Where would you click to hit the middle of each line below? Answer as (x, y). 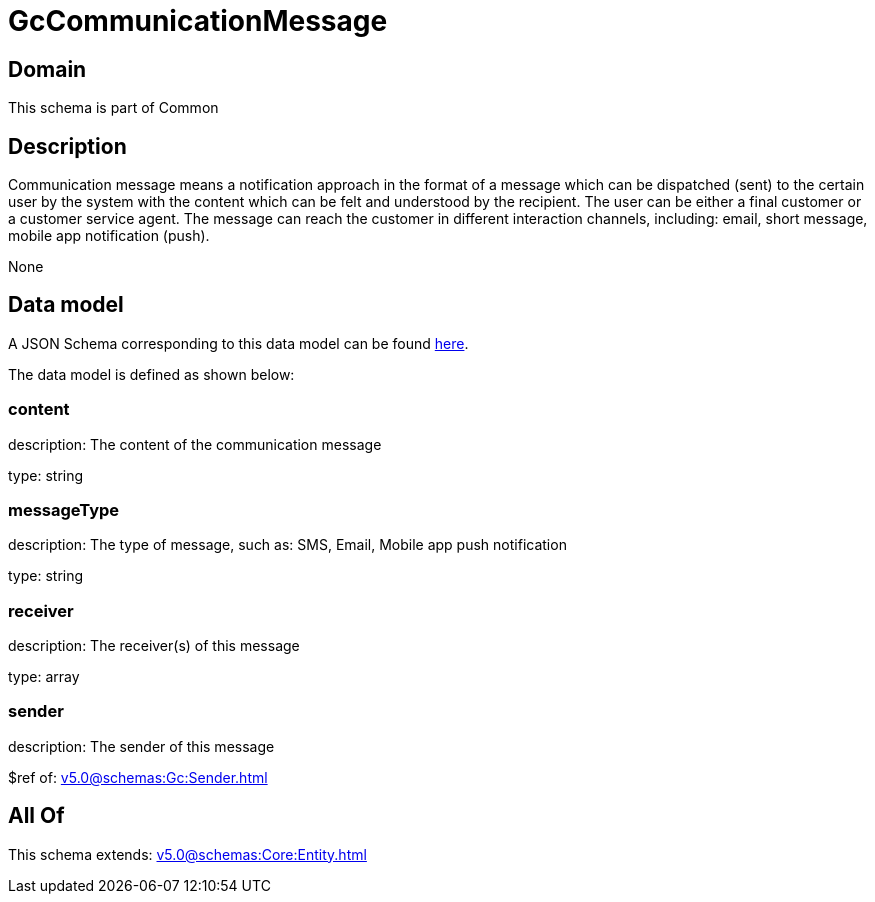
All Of (36, 816)
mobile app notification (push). (109, 236)
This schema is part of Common (113, 108)
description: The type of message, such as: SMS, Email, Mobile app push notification (287, 545)
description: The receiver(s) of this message (154, 646)
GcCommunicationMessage (198, 21)
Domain (47, 69)
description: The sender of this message (141, 746)
